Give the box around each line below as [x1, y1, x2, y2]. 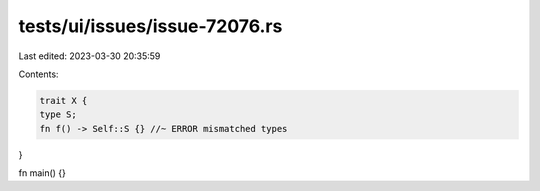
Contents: [18, 68, 59, 80]
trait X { [39, 95, 88, 106]
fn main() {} [18, 167, 67, 179]
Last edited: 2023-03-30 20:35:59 [18, 50, 161, 62]
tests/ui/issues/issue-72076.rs [18, 15, 283, 37]
